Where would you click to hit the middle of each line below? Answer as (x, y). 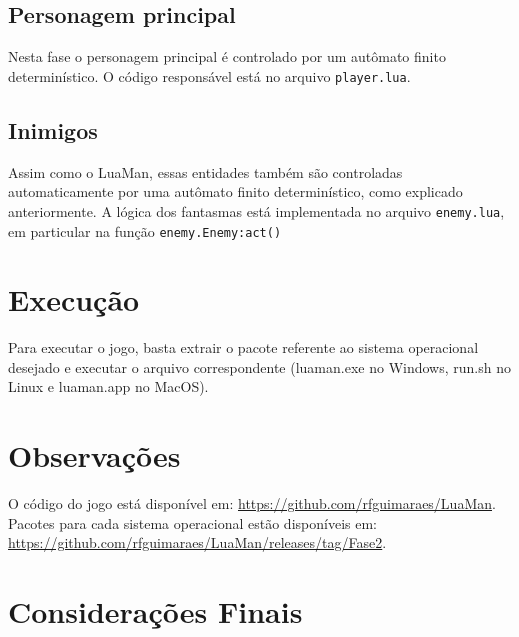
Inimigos (53, 129)
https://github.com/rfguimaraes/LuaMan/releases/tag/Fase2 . (197, 542)
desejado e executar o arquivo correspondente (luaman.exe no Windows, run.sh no (259, 366)
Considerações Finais (155, 611)
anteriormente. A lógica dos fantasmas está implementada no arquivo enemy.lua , (256, 210)
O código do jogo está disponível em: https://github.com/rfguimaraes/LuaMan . (252, 503)
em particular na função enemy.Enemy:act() (145, 230)
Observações (94, 455)
